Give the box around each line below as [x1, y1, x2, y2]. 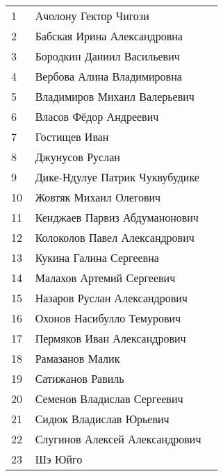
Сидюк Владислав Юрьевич [35, 411, 170, 427]
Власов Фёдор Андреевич [35, 108, 159, 124]
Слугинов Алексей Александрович [35, 431, 201, 447]
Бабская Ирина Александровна [35, 28, 183, 44]
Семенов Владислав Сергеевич [35, 391, 183, 407]
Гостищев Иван [35, 129, 109, 145]
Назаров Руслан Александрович [35, 290, 188, 306]
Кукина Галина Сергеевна [35, 249, 159, 265]
